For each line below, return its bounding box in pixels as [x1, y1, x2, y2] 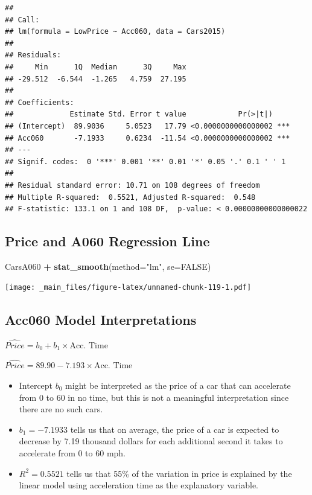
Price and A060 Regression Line [5, 232, 210, 251]
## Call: [5, 15, 40, 24]
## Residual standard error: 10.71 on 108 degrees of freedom [5, 180, 260, 190]
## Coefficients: [5, 98, 74, 107]
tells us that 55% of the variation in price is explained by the [66, 467, 292, 479]
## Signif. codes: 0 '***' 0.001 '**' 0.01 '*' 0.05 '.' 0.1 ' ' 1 [5, 157, 286, 166]
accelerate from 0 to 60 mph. [19, 446, 126, 459]
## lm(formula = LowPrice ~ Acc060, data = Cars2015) [5, 27, 226, 36]
